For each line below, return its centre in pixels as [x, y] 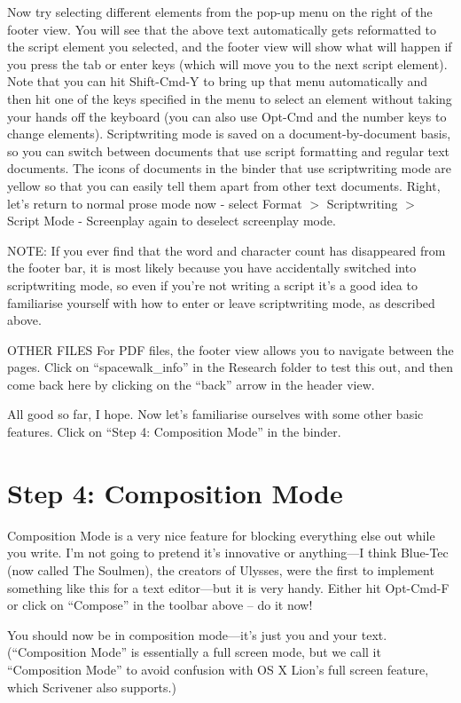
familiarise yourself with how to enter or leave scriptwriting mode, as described [221, 302]
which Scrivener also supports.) [92, 687]
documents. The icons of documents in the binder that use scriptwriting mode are [230, 168]
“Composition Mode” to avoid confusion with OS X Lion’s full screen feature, [218, 669]
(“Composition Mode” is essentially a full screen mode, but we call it [194, 652]
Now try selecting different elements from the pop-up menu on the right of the [220, 12]
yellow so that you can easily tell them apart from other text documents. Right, [224, 185]
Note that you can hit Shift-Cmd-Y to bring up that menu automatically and [218, 81]
